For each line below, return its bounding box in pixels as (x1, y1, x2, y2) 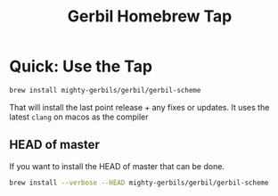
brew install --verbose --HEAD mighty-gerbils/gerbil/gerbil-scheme (9, 178, 269, 187)
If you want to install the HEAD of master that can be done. (9, 160, 225, 171)
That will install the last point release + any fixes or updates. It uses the (9, 102, 270, 112)
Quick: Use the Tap (9, 56, 153, 77)
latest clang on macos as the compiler (9, 111, 149, 122)
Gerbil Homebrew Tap (67, 6, 233, 27)
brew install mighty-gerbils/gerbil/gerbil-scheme (9, 86, 201, 94)
